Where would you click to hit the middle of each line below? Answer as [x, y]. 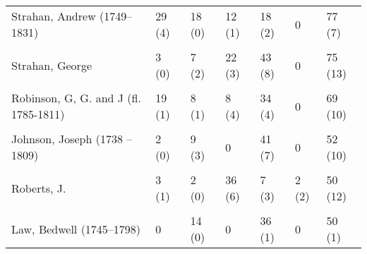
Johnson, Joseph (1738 [67, 139]
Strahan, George [52, 65]
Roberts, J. [39, 188]
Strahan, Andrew [54, 16]
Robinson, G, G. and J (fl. [76, 98]
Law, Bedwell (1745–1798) [76, 229]
